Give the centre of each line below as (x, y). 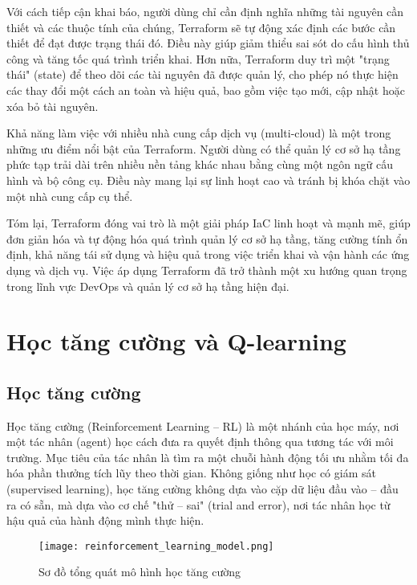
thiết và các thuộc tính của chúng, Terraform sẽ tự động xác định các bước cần (201, 27)
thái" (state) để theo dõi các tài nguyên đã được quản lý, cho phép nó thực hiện (202, 74)
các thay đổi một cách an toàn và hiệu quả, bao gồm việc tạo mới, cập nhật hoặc (206, 90)
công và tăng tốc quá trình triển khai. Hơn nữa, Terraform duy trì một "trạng (198, 58)
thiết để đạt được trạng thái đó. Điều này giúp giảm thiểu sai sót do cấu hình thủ (208, 43)
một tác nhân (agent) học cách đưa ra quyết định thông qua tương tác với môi (200, 442)
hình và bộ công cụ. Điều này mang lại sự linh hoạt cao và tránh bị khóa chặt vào (208, 180)
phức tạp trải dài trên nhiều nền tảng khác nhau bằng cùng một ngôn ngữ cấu (200, 164)
